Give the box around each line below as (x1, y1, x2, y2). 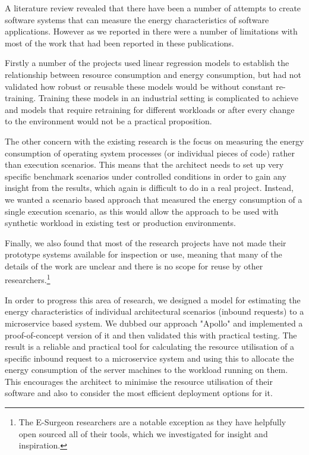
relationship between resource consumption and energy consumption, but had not (5, 68, 302, 80)
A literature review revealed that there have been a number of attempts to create (5, 2, 301, 14)
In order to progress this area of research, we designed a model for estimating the (5, 293, 301, 306)
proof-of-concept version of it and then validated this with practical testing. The (5, 328, 297, 341)
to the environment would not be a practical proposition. (5, 115, 212, 127)
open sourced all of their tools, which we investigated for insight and (18, 427, 268, 440)
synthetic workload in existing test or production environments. (5, 216, 236, 229)
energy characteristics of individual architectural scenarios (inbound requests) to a (5, 305, 304, 318)
